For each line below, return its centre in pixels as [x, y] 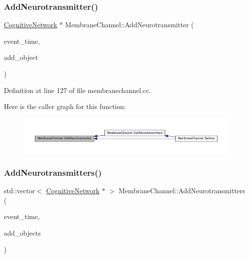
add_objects [22, 232]
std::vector [19, 191]
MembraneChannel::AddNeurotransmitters [182, 191]
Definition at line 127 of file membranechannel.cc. [77, 90]
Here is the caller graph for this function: [65, 106]
